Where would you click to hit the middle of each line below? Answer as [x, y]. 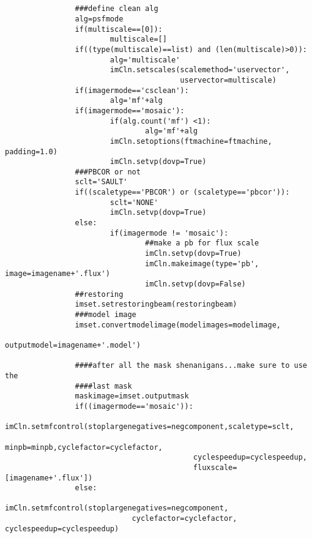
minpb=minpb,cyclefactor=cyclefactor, [84, 447]
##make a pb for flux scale [202, 243]
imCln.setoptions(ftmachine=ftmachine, [191, 141]
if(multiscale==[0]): [119, 29]
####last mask [103, 386]
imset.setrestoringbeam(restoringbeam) [156, 304]
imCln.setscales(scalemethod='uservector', [200, 70]
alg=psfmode [99, 19]
